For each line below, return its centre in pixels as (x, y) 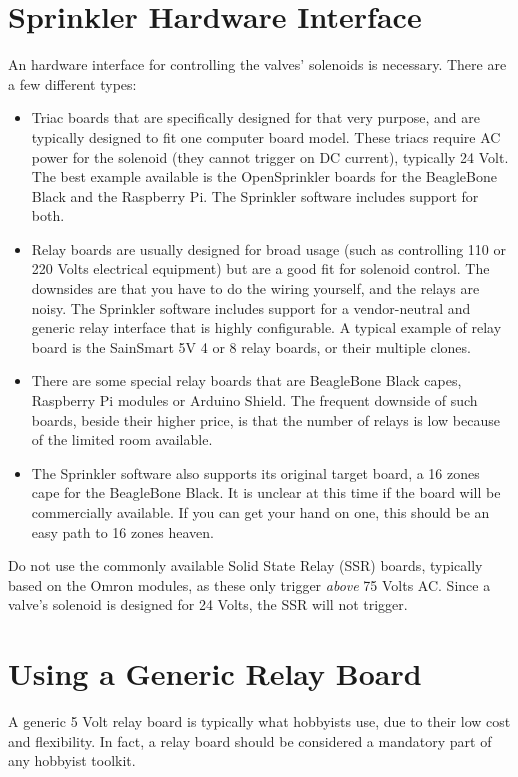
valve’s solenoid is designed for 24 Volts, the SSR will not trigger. (208, 604)
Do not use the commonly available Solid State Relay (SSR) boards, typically (245, 565)
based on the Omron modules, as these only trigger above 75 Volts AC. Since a (249, 584)
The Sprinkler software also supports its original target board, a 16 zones (255, 472)
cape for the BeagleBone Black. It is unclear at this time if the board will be (266, 492)
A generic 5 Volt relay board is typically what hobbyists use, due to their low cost (259, 721)
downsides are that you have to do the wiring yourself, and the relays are (255, 288)
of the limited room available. (122, 439)
